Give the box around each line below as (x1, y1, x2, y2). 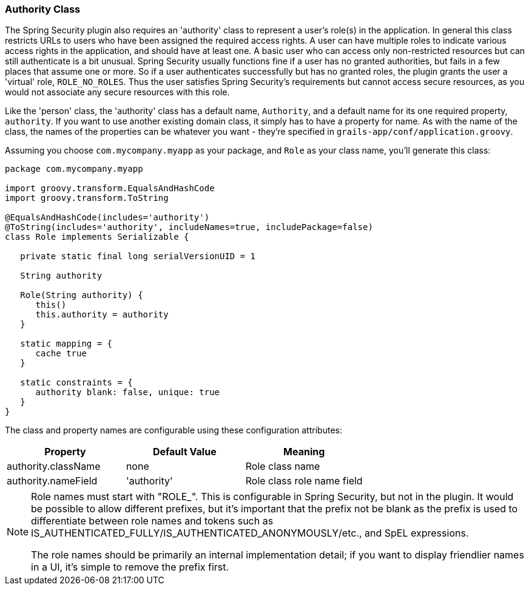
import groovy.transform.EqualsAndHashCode (5, 183, 215, 194)
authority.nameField (7, 475, 98, 487)
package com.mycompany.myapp (5, 164, 143, 174)
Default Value (152, 446, 217, 458)
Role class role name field (245, 475, 363, 487)
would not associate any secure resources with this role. (5, 87, 230, 98)
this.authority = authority (35, 310, 169, 320)
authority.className (7, 460, 101, 473)
